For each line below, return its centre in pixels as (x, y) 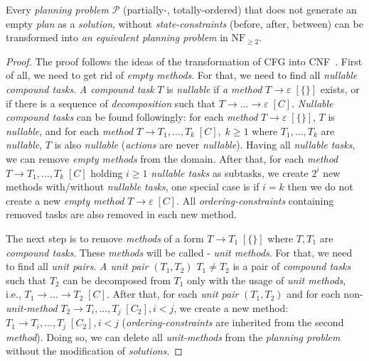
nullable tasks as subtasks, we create (230, 172)
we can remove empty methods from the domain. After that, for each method (172, 158)
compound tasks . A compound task (80, 88)
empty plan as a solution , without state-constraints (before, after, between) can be (184, 23)
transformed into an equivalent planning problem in (117, 37)
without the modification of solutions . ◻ (94, 351)
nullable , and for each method (70, 130)
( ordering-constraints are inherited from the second (233, 322)
